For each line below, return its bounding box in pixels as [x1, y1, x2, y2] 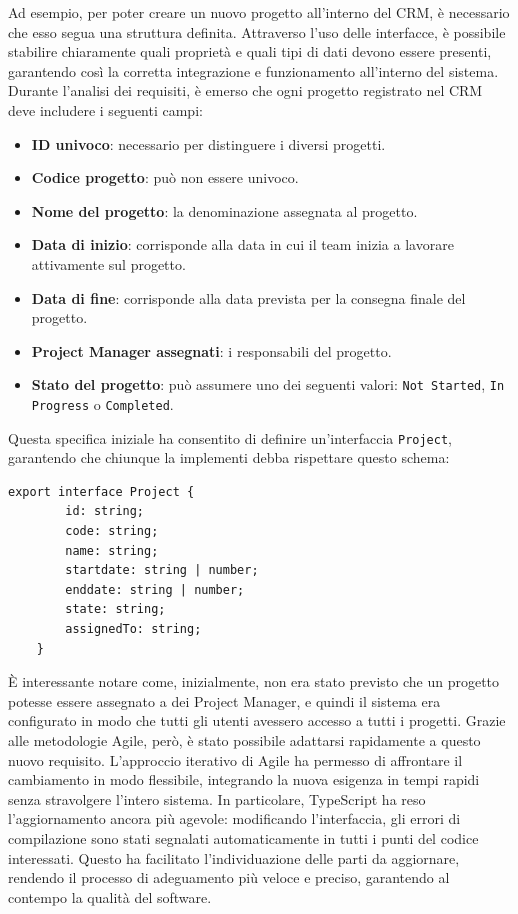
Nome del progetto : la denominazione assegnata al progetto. [31, 200, 418, 221]
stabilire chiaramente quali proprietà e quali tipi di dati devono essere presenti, [8, 41, 492, 62]
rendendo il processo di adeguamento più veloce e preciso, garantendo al [8, 867, 450, 888]
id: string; [65, 504, 145, 519]
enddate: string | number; [65, 582, 245, 597]
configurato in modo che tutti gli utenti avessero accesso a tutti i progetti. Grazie [8, 710, 506, 731]
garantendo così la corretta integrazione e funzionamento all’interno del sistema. [8, 60, 499, 81]
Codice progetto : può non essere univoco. [31, 167, 299, 188]
